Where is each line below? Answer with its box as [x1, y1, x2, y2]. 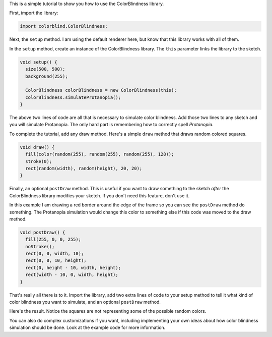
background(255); [25, 73, 68, 79]
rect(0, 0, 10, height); [25, 258, 87, 263]
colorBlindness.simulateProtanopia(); [25, 94, 121, 100]
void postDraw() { [20, 230, 65, 235]
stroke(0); [25, 158, 52, 164]
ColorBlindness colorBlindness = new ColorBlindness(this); [25, 87, 177, 93]
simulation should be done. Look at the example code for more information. [9, 324, 166, 330]
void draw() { [20, 144, 55, 150]
